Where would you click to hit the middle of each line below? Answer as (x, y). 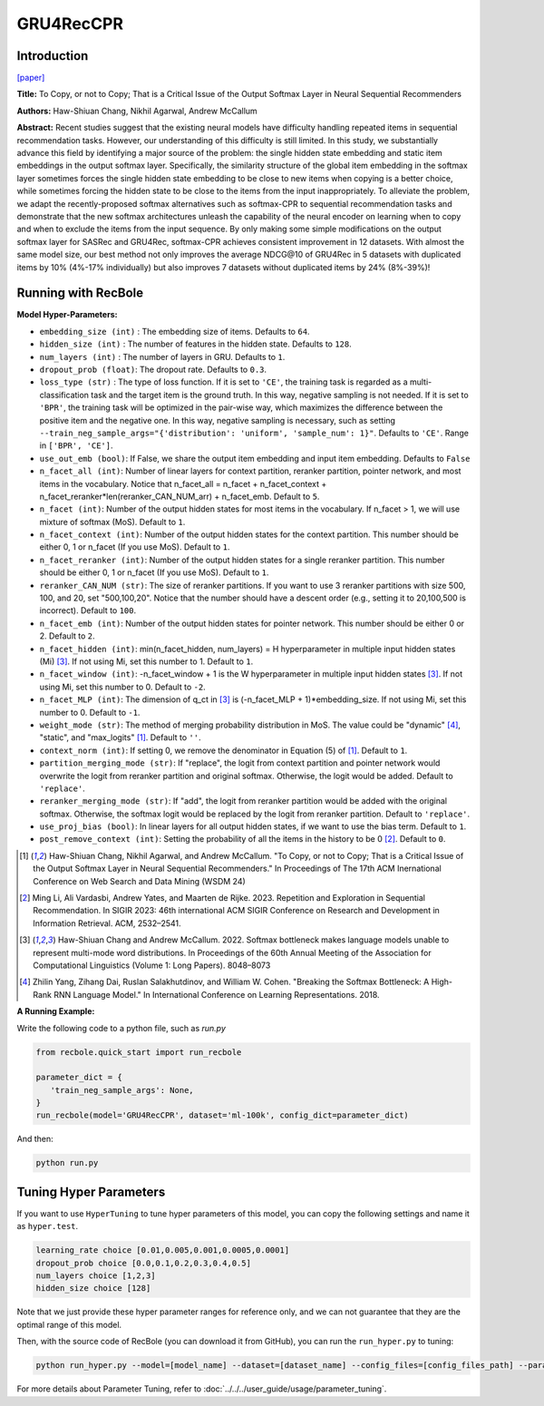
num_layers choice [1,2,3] (96, 1276)
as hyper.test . (48, 1226)
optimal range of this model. (69, 1324)
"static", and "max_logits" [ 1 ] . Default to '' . (120, 737)
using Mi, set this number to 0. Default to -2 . (122, 687)
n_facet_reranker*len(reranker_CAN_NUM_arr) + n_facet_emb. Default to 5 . (180, 496)
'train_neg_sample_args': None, (122, 1090)
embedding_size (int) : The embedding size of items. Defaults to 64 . (175, 331)
